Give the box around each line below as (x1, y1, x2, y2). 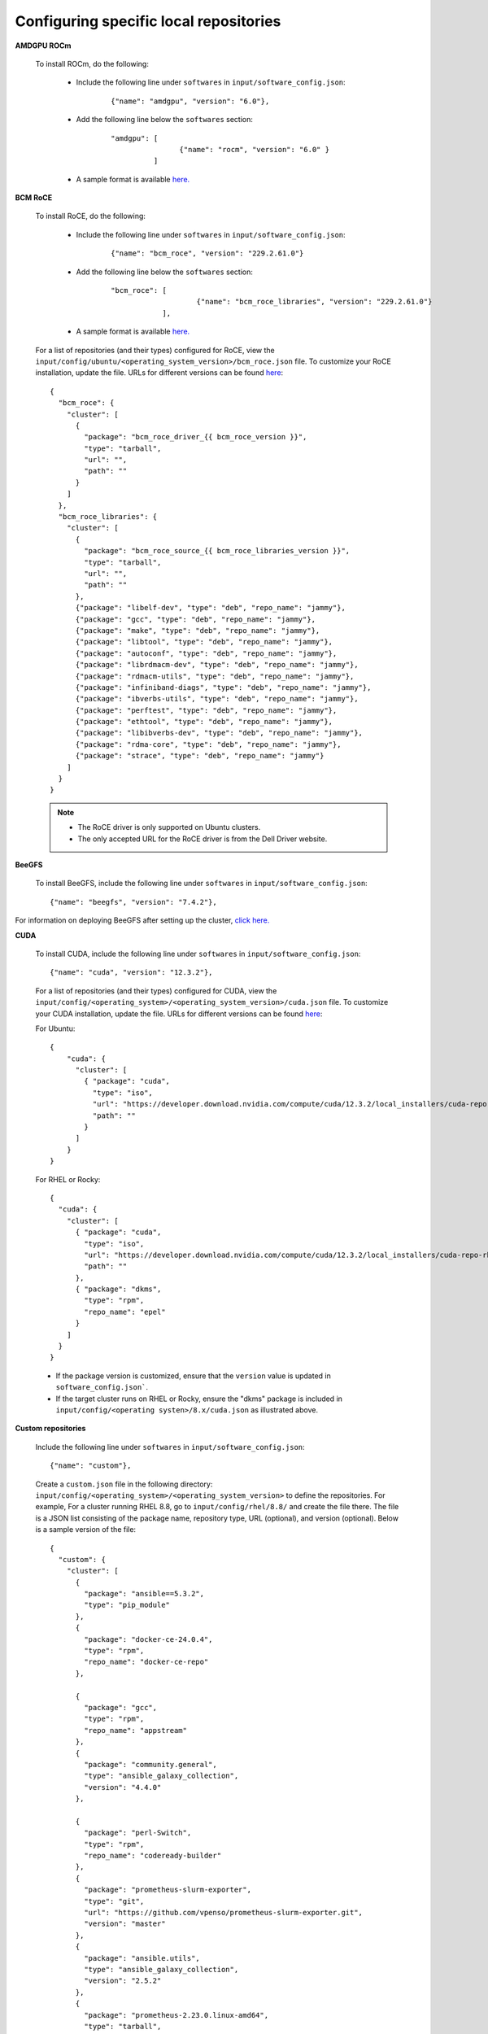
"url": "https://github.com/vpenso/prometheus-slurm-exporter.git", (84, 1908, 364, 1918)
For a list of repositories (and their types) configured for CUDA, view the (35, 985, 277, 996)
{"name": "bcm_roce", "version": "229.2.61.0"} (111, 249, 304, 258)
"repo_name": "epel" (84, 1307, 166, 1316)
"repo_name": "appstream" (84, 1726, 187, 1735)
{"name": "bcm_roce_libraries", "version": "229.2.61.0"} (196, 297, 433, 307)
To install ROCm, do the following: (35, 59, 150, 68)
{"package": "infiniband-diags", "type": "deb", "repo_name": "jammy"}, (75, 683, 372, 692)
